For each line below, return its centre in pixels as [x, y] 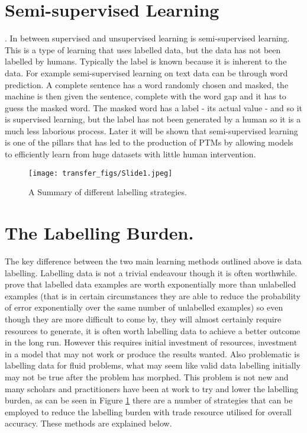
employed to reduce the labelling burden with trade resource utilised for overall [148, 411]
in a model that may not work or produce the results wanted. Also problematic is [152, 353]
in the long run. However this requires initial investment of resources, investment [151, 342]
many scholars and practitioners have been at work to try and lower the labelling [152, 388]
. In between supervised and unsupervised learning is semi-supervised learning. [147, 38]
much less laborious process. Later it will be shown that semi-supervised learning [151, 130]
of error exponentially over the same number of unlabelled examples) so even [144, 307]
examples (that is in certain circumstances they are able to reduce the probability [153, 295]
